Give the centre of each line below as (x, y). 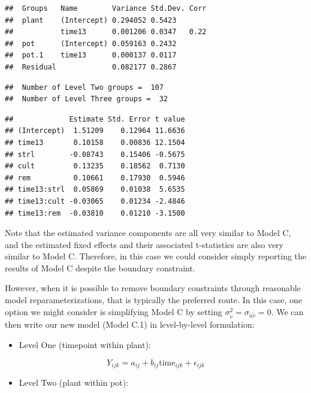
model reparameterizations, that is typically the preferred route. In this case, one (154, 300)
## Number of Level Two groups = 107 (84, 87)
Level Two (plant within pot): (74, 383)
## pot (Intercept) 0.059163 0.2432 (91, 43)
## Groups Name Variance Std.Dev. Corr (106, 8)
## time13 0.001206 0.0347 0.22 (106, 32)
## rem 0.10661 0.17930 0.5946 (95, 178)
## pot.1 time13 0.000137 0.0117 (91, 55)
